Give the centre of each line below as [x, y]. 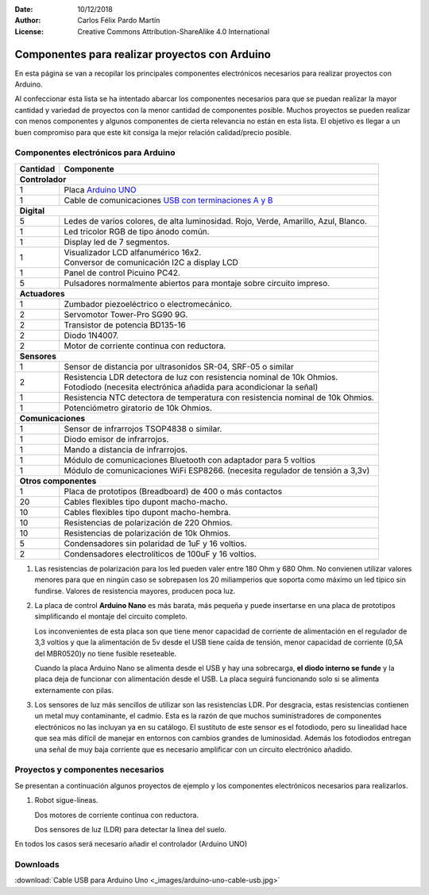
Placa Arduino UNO [100, 189]
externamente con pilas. [74, 690]
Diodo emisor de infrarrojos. [116, 439]
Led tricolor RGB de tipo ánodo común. [137, 231]
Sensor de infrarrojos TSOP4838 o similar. [143, 428]
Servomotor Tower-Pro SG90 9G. [126, 314]
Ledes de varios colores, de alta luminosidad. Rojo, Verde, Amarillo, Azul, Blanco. [215, 221]
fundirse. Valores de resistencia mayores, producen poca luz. [135, 591]
